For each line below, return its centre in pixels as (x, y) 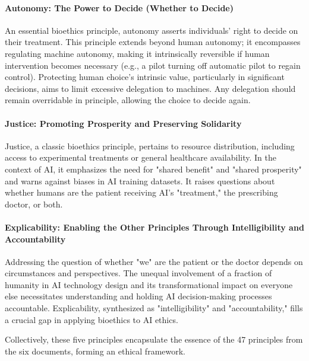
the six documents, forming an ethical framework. (95, 351)
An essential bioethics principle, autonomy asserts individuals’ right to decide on (152, 30)
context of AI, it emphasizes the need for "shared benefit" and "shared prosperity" (153, 169)
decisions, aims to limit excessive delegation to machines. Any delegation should (150, 88)
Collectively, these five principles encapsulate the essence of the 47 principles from (154, 339)
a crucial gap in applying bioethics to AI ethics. (92, 319)
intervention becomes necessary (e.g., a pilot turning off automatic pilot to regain (153, 65)
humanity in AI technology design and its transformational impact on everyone (149, 284)
